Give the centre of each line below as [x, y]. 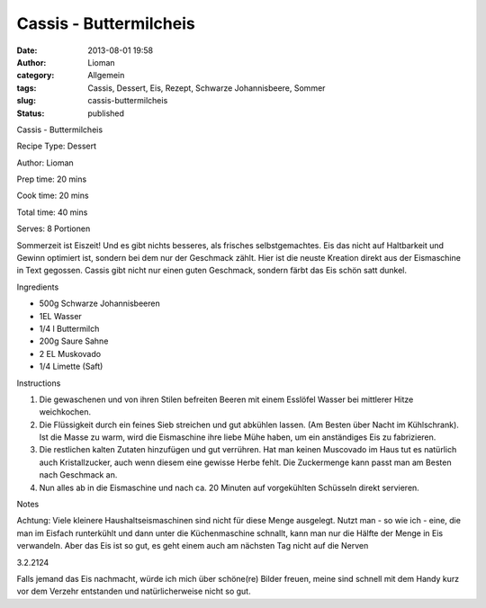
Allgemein [106, 76]
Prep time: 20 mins [52, 179]
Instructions [39, 383]
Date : [27, 50]
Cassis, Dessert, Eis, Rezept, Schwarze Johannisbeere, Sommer [207, 88]
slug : [26, 101]
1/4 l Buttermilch [69, 328]
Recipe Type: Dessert [57, 146]
